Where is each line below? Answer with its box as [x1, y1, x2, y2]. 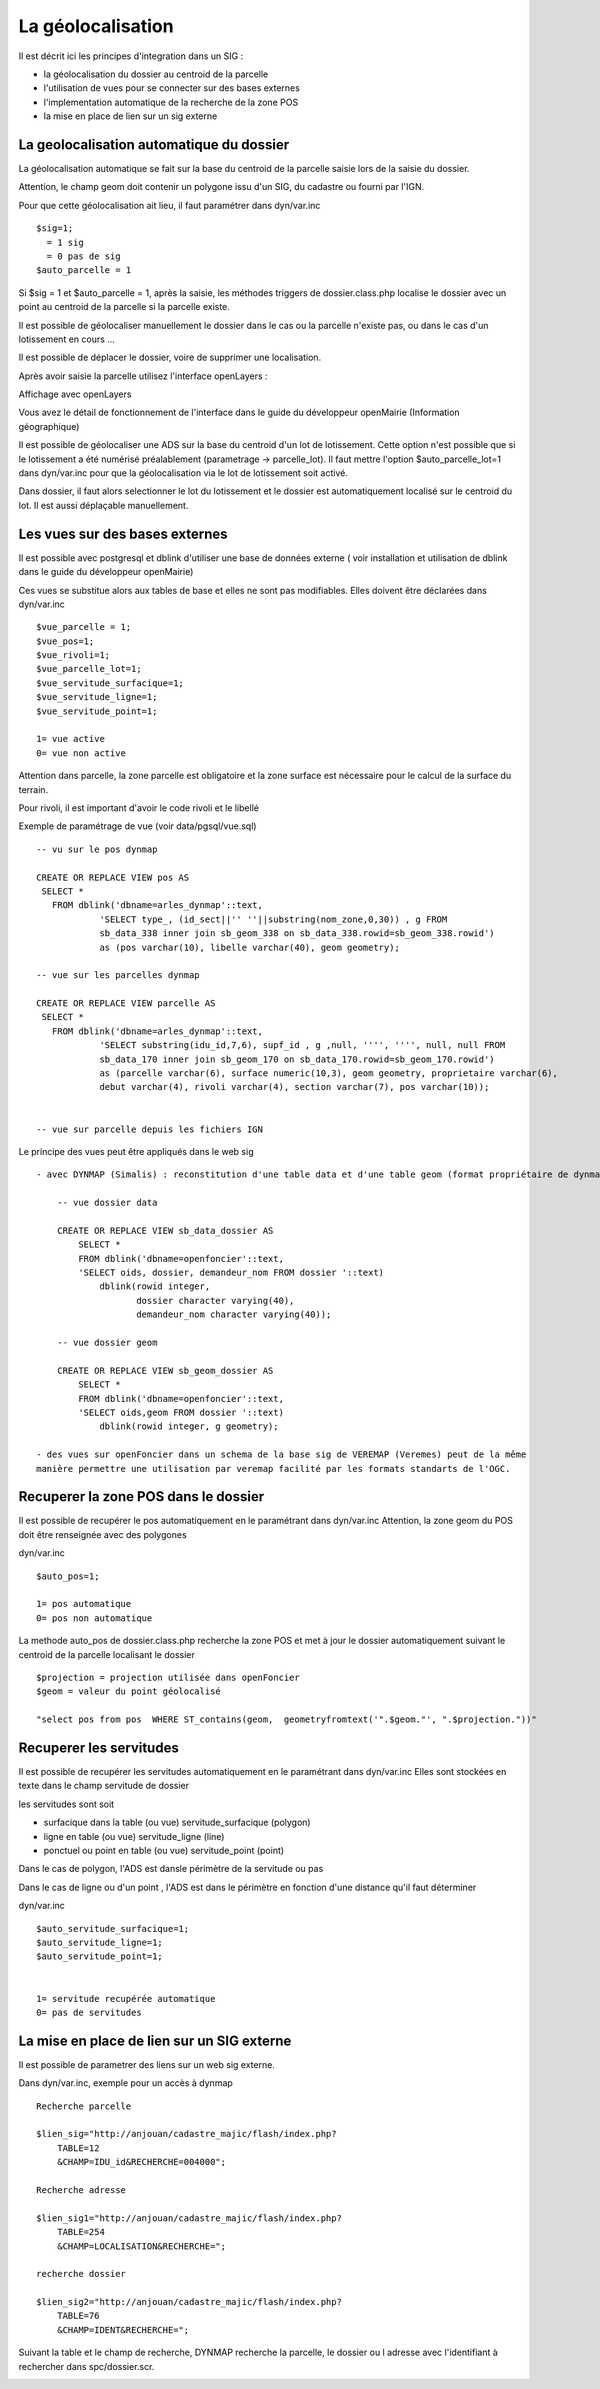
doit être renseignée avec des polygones [18, 1528, 187, 1540]
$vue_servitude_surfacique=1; [36, 677, 185, 689]
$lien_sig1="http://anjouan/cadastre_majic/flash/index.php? [36, 2212, 342, 2224]
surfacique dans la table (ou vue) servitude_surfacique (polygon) [43, 1816, 311, 1829]
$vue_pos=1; [36, 635, 95, 647]
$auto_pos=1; [36, 1570, 100, 1582]
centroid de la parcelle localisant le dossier [18, 1648, 195, 1660]
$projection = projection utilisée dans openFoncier [36, 1671, 300, 1683]
